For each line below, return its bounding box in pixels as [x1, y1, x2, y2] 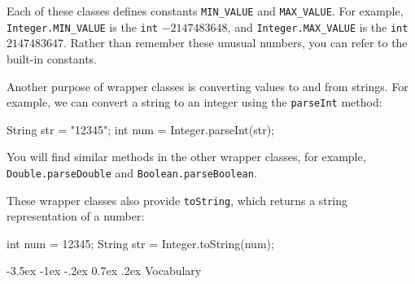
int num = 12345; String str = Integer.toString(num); [7, 234, 274, 251]
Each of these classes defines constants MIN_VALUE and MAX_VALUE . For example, [7, 2, 404, 19]
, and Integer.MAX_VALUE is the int [227, 18, 408, 35]
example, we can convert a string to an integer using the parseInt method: [7, 94, 382, 111]
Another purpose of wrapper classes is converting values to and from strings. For [7, 77, 408, 94]
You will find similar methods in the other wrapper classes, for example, [7, 148, 366, 165]
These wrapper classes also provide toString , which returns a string [7, 191, 347, 208]
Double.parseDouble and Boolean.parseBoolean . [7, 164, 257, 181]
